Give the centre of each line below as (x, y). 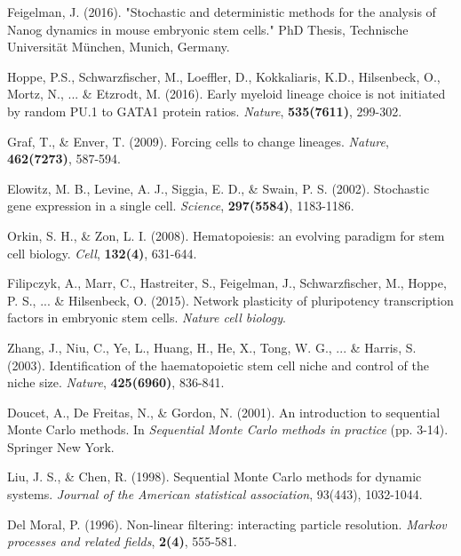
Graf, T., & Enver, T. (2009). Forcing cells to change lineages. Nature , (198, 141)
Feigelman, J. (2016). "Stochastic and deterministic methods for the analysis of (222, 12)
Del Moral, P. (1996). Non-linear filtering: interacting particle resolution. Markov (227, 524)
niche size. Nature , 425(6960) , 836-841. (116, 382)
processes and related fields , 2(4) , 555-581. (122, 541)
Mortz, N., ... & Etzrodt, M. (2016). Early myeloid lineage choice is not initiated (227, 94)
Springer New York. (61, 446)
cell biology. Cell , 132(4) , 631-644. (102, 253)
